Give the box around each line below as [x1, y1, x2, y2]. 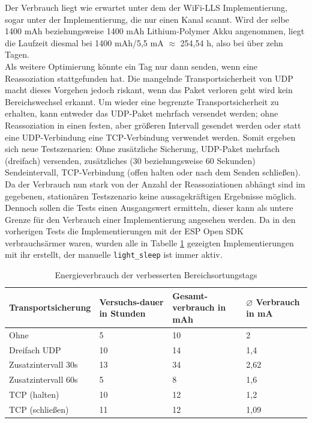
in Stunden [99, 307, 146, 320]
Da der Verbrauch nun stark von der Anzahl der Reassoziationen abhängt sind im [5, 177, 305, 190]
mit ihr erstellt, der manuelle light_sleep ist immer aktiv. [5, 248, 223, 261]
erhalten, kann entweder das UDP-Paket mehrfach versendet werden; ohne [5, 107, 278, 120]
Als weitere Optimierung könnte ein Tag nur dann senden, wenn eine [5, 59, 258, 72]
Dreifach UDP [9, 343, 61, 356]
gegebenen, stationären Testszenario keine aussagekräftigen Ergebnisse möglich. [5, 189, 296, 202]
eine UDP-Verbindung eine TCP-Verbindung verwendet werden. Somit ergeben [5, 130, 296, 143]
